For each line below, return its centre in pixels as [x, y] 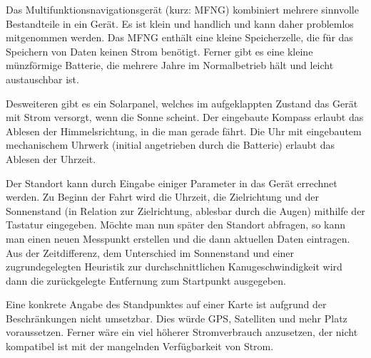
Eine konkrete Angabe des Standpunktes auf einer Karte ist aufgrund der [166, 304]
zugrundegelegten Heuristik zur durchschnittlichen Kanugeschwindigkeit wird [174, 267]
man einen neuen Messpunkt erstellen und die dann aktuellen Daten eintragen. [178, 238]
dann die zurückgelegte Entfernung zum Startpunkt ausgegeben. [146, 280]
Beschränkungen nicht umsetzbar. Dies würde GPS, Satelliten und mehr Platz [177, 318]
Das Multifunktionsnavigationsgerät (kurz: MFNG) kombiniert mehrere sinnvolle [182, 9]
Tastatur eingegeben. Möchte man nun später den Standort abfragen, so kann [176, 225]
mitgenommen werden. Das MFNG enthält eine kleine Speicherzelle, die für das [179, 37]
